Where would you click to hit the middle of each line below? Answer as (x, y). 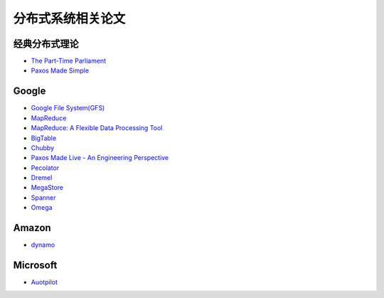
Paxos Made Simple (60, 70)
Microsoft (35, 265)
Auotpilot (44, 282)
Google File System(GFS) (68, 108)
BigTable (44, 138)
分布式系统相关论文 (69, 18)
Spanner (43, 197)
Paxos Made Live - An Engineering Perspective (100, 158)
